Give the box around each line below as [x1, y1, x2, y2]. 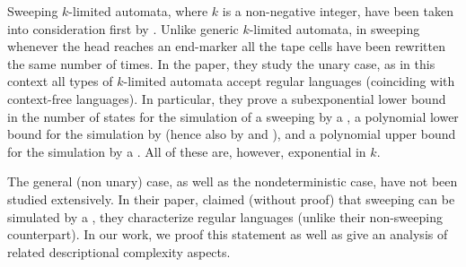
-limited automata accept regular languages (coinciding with [123, 72, 455, 90]
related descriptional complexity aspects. [7, 242, 231, 261]
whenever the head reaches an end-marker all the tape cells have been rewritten [7, 37, 445, 56]
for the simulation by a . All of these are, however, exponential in [7, 142, 366, 160]
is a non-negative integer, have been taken [222, 2, 453, 20]
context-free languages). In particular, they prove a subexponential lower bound [7, 89, 446, 108]
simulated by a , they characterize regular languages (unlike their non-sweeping [7, 207, 443, 226]
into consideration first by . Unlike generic [7, 19, 239, 38]
